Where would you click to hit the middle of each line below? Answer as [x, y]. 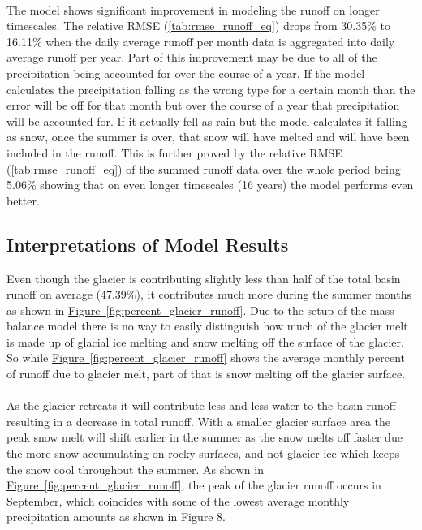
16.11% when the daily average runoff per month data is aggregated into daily [201, 41]
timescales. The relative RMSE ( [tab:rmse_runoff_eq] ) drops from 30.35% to [199, 26]
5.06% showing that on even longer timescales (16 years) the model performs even [210, 185]
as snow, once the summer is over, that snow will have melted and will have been [208, 137]
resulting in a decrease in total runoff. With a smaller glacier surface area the [199, 421]
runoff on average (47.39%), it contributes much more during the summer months [209, 294]
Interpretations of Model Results [148, 244]
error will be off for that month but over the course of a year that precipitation [203, 105]
